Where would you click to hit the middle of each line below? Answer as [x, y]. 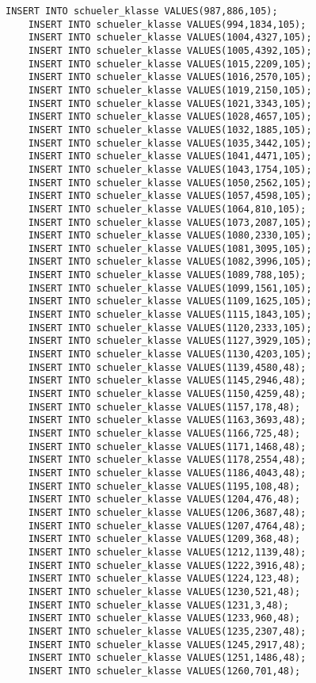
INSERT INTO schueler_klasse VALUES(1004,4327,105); [170, 38]
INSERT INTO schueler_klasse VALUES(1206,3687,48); [167, 512]
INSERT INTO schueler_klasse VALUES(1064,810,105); [167, 209]
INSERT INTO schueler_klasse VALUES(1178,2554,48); [167, 460]
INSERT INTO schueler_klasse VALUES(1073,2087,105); [170, 222]
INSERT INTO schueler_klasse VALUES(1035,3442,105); [170, 143]
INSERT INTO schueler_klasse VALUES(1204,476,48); [164, 500]
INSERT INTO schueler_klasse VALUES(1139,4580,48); [167, 367]
